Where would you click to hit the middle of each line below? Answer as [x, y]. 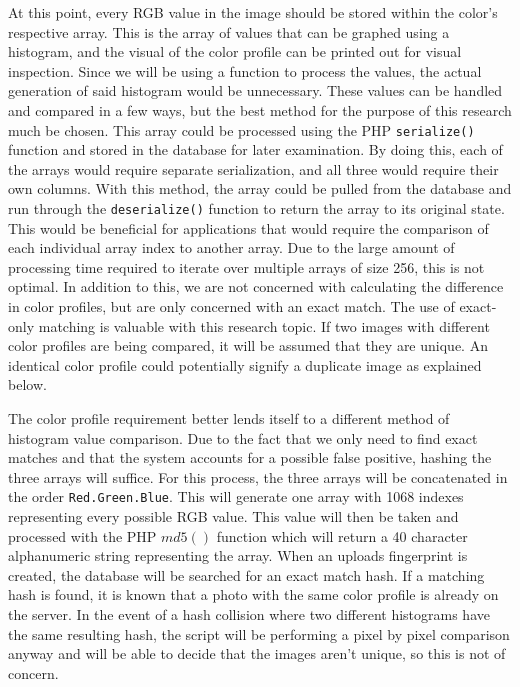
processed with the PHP [82, 535]
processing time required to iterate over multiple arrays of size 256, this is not [246, 266]
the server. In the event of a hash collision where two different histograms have [249, 614]
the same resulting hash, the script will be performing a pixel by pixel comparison [259, 633]
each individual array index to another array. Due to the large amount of [231, 247]
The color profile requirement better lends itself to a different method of [229, 418]
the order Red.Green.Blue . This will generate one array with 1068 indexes [236, 496]
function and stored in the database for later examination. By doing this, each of [255, 149]
